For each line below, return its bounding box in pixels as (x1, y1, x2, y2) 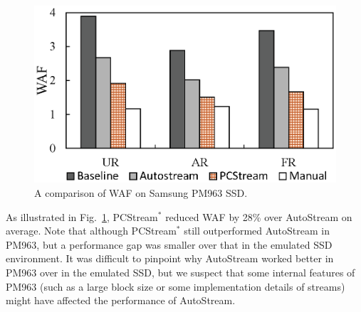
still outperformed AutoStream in (184, 223, 330, 238)
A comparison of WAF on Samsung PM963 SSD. (34, 185, 248, 200)
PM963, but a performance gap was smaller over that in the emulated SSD (6, 237, 333, 252)
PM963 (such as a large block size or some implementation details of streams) (6, 279, 345, 294)
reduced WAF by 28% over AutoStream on (165, 209, 352, 224)
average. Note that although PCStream (6, 223, 177, 238)
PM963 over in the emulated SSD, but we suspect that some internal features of (6, 264, 355, 279)
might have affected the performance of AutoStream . (6, 293, 236, 308)
